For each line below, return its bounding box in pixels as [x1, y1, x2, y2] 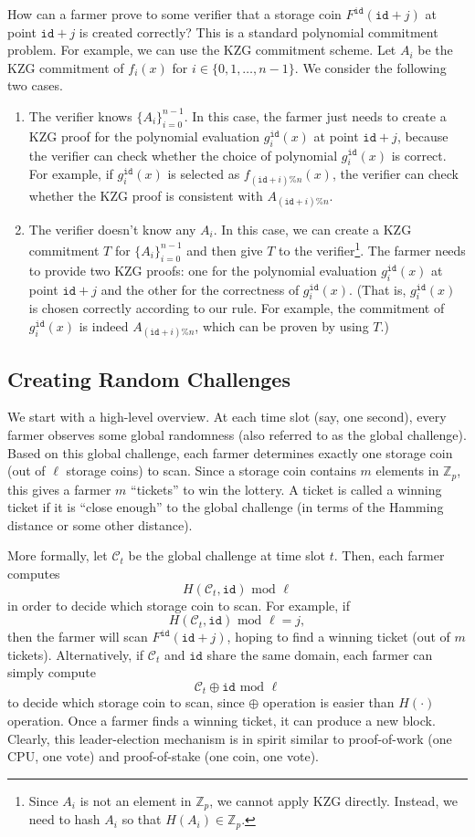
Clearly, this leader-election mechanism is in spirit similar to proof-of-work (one [7, 728, 452, 748]
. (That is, [349, 279, 406, 298]
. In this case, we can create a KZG [213, 219, 412, 238]
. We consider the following [294, 58, 447, 77]
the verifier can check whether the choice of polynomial [28, 145, 338, 164]
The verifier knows [28, 106, 132, 125]
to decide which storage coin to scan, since [7, 693, 245, 712]
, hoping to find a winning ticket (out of [227, 627, 450, 646]
